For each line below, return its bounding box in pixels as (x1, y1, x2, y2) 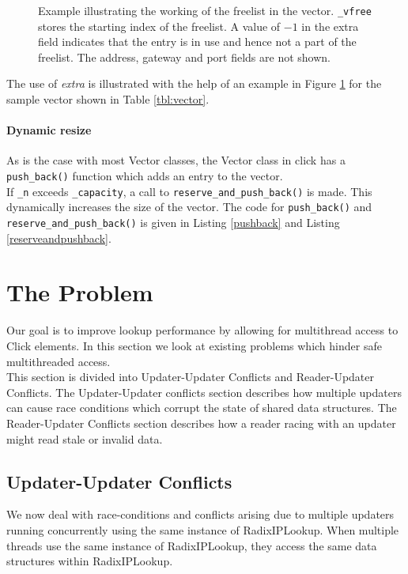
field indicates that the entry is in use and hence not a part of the (38, 33, 357, 50)
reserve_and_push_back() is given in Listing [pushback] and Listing (6, 213, 340, 230)
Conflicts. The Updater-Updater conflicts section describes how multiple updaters (6, 383, 402, 400)
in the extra (301, 17, 359, 34)
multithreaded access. (6, 353, 111, 369)
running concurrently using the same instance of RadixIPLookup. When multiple (6, 521, 399, 538)
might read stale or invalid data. (6, 430, 163, 447)
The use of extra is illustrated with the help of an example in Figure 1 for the (6, 75, 382, 92)
